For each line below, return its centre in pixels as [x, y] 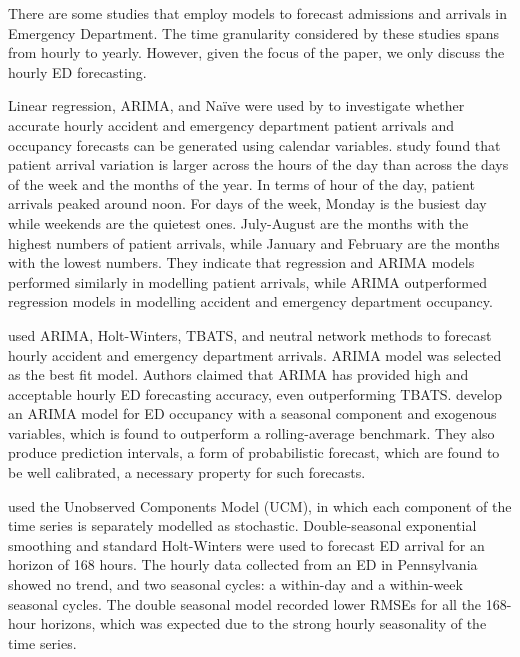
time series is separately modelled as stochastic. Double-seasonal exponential [242, 525]
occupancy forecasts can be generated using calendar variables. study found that [254, 144]
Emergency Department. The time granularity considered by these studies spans [254, 32]
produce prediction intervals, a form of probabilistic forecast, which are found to [254, 452]
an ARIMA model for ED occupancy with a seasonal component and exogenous [252, 413]
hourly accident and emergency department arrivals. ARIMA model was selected [255, 354]
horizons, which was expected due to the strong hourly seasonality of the [263, 623]
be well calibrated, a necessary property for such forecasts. [187, 472]
